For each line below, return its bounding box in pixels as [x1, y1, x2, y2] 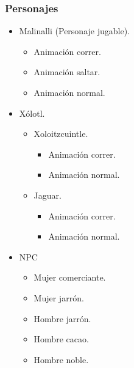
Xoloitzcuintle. [33, 127, 88, 140]
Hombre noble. [33, 353, 89, 366]
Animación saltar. [33, 65, 100, 78]
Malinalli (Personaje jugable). [19, 24, 130, 37]
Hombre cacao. [33, 333, 89, 345]
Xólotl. [19, 106, 45, 119]
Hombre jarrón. [33, 312, 91, 325]
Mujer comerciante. [33, 271, 106, 284]
